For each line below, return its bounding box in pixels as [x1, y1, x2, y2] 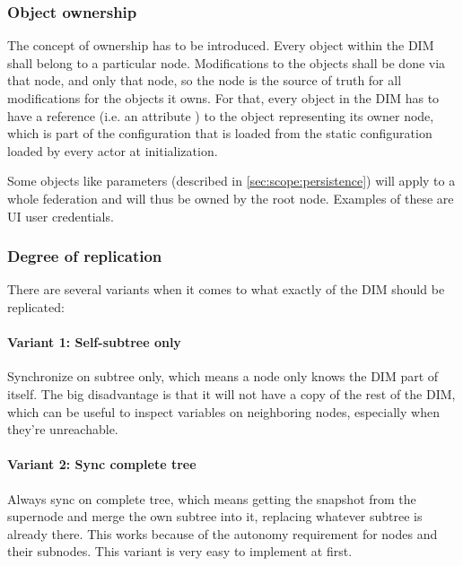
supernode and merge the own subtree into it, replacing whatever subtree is [7, 507, 423, 526]
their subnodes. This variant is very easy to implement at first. [7, 542, 353, 561]
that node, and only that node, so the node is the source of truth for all [7, 71, 402, 90]
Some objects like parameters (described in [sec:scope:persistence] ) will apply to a [7, 171, 456, 190]
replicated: [7, 297, 65, 316]
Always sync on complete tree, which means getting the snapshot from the [7, 489, 416, 508]
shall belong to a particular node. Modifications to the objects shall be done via [7, 53, 446, 72]
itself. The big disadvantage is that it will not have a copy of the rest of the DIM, [7, 384, 456, 403]
